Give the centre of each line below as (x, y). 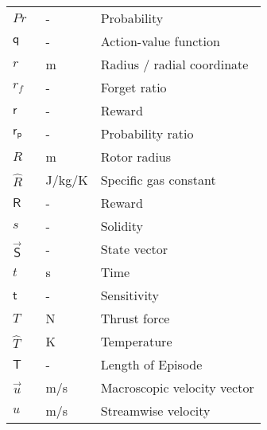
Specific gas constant (158, 180)
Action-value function (160, 41)
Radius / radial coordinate (174, 64)
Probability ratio (147, 133)
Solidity (122, 226)
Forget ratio (133, 87)
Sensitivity (130, 295)
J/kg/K (67, 180)
